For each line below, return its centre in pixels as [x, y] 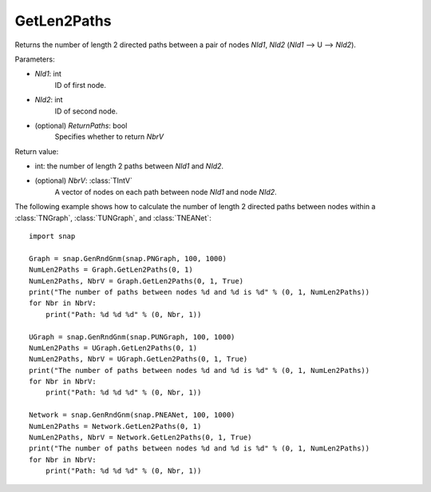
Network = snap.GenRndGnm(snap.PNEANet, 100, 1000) [132, 415]
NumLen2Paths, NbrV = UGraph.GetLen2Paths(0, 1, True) [138, 359]
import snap [52, 236]
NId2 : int [49, 100]
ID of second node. [86, 111]
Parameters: [35, 59]
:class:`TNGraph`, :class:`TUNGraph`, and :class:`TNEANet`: [113, 218]
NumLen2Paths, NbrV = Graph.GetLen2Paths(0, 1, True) [136, 281]
